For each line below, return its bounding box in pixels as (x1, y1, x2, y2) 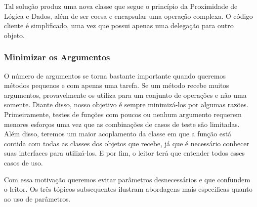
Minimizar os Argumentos (4, 51, 110, 63)
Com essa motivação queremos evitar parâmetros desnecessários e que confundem (4, 174, 251, 184)
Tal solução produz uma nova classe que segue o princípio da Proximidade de (4, 1, 238, 11)
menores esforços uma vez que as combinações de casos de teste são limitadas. (4, 119, 240, 129)
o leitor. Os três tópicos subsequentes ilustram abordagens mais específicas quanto (4, 184, 253, 194)
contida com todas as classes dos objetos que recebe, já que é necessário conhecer (4, 138, 250, 148)
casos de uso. (4, 157, 43, 167)
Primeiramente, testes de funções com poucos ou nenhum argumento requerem (4, 109, 242, 119)
